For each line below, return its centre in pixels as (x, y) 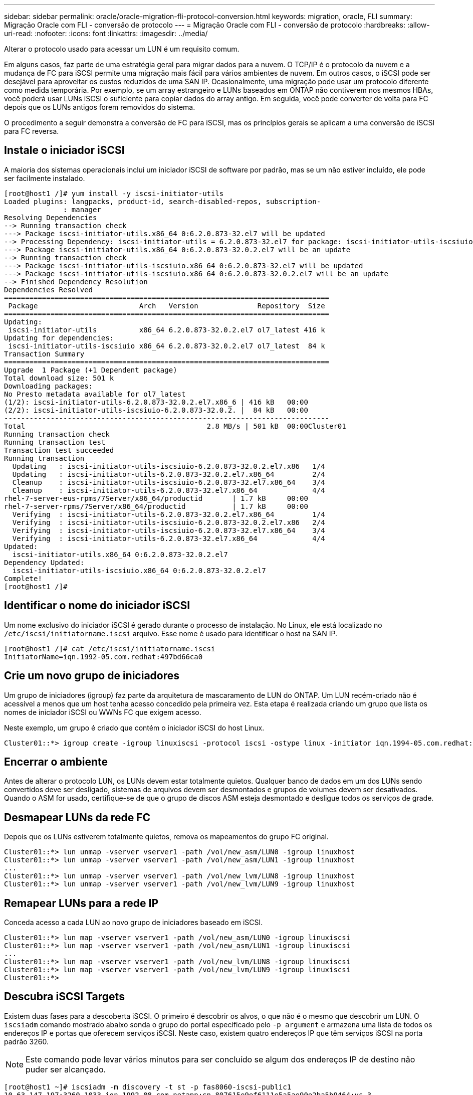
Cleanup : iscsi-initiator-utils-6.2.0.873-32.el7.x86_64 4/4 (169, 490)
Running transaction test (55, 442)
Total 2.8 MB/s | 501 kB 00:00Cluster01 (175, 426)
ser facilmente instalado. (45, 178)
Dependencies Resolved (49, 290)
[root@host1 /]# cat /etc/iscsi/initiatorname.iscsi (110, 649)
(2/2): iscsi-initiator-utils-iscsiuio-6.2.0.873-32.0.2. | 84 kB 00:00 (156, 410)
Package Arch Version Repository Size (167, 306)
